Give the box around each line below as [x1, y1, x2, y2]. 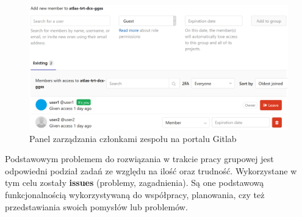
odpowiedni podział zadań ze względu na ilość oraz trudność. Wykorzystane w [5, 164, 297, 177]
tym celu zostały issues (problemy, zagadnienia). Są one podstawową [5, 176, 264, 189]
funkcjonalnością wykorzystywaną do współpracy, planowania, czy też [5, 188, 265, 201]
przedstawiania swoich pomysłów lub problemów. [5, 200, 188, 213]
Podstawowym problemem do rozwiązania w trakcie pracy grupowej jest [5, 152, 274, 165]
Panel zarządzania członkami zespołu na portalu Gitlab [29, 132, 237, 144]
